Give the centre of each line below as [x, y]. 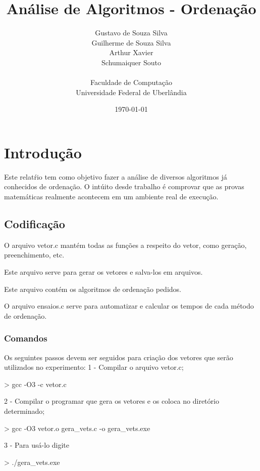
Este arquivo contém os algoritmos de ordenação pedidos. [93, 289]
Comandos [26, 338]
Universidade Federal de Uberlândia [131, 92]
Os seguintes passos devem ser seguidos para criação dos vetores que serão [119, 357]
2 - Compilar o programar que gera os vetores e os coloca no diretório [112, 401]
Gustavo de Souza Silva [131, 33]
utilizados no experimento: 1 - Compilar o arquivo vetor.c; [94, 367]
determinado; [24, 411]
